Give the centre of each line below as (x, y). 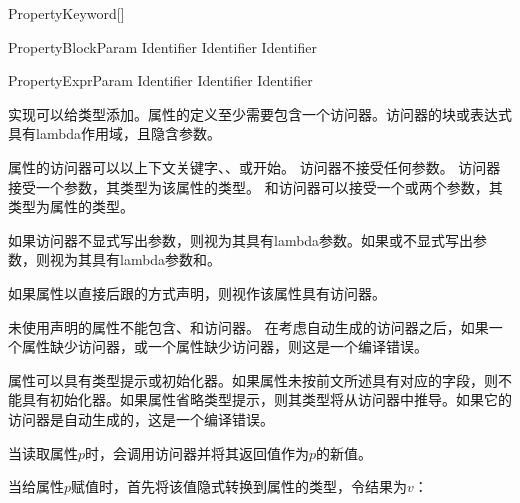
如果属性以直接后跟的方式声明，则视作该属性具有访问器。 (197, 292)
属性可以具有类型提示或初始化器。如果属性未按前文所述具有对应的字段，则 (253, 379)
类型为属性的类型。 (71, 206)
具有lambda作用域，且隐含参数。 (115, 133)
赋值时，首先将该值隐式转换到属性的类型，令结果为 (239, 486)
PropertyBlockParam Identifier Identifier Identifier (162, 46)
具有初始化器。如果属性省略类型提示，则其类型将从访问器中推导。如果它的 (266, 399)
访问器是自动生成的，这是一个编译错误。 (141, 418)
